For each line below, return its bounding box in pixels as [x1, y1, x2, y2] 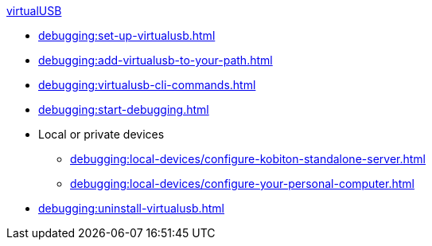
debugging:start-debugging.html [38, 103, 209, 116]
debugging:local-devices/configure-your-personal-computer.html [70, 177, 414, 190]
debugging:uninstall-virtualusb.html [38, 201, 225, 215]
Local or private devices [38, 127, 165, 141]
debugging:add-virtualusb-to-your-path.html [38, 53, 273, 67]
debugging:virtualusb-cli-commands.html [38, 78, 256, 92]
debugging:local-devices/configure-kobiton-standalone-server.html [70, 152, 426, 166]
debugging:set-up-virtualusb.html [38, 29, 216, 42]
